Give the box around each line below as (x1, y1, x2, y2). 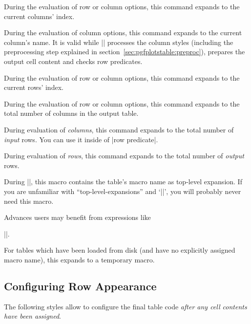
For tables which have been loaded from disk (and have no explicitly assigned (4, 245, 235, 255)
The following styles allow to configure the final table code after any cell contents (4, 301, 247, 311)
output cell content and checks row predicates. (4, 56, 143, 66)
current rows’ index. (4, 82, 63, 92)
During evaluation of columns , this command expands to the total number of (4, 124, 234, 134)
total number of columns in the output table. (4, 108, 139, 118)
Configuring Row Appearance (4, 278, 157, 293)
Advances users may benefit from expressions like (4, 212, 151, 222)
